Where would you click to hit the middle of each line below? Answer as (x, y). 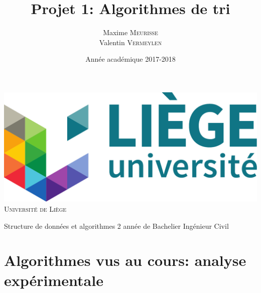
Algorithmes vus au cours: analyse (125, 260)
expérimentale (54, 280)
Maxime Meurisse (130, 32)
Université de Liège (35, 209)
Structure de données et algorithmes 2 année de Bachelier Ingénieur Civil (116, 226)
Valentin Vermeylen (130, 42)
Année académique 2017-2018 (130, 59)
